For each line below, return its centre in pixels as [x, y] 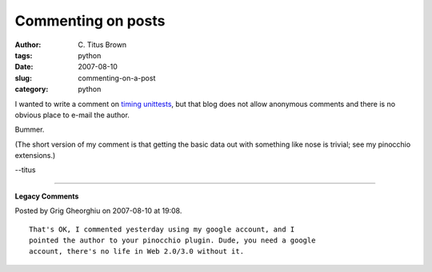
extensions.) [35, 156]
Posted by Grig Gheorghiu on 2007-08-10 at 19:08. [98, 211]
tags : [24, 55]
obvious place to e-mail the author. [72, 115]
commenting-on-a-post [117, 78]
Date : [24, 67]
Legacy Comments [47, 196]
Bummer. [30, 130]
